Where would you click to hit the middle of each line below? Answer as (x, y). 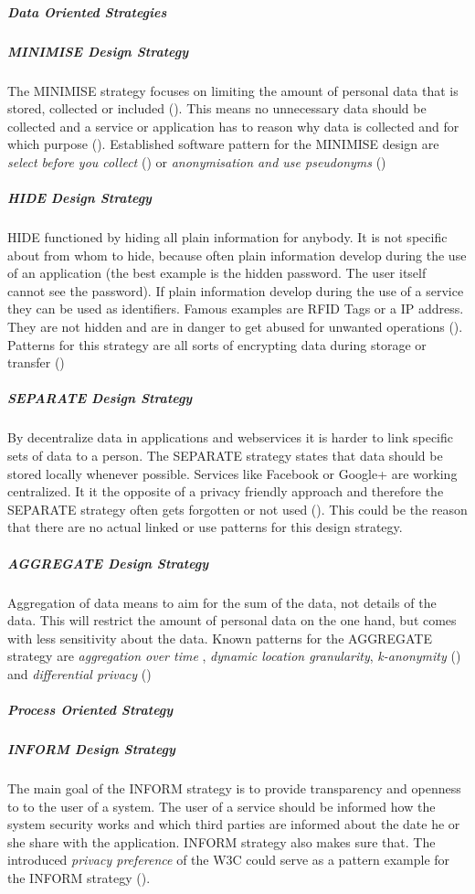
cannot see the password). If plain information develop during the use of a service (236, 290)
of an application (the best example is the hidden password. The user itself (217, 273)
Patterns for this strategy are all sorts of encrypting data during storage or (217, 344)
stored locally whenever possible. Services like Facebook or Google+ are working (232, 473)
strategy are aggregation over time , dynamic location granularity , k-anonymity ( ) (234, 656)
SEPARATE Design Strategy (100, 398)
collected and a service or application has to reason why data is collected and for (233, 126)
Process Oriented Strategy (90, 710)
